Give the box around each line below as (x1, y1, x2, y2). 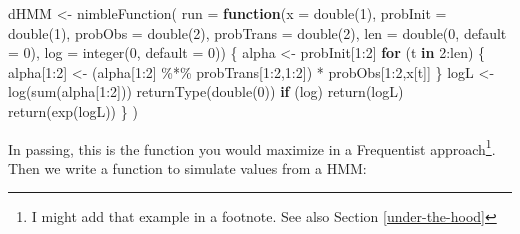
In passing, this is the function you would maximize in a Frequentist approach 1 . (8, 135, 496, 159)
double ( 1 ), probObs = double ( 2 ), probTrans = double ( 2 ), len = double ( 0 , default (8, 22, 507, 43)
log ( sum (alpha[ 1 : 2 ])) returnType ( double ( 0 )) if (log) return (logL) (8, 81, 404, 102)
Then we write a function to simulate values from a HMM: (8, 157, 367, 178)
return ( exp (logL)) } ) (8, 100, 138, 121)
